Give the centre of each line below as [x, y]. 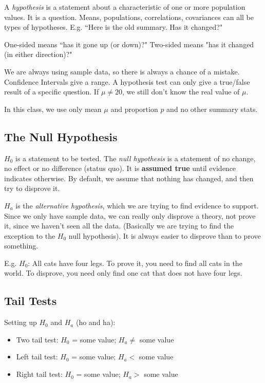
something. [21, 246]
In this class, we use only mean [53, 109]
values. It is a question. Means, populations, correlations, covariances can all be [129, 17]
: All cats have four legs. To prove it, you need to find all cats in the [135, 263]
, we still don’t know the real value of [181, 92]
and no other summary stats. [212, 109]
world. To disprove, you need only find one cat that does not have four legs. [123, 273]
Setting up [21, 322]
